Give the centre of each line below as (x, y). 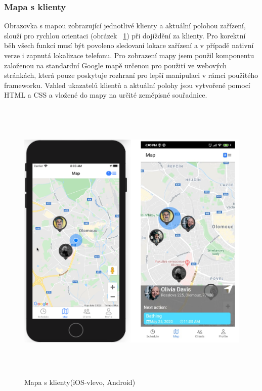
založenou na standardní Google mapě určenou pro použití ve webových (116, 65)
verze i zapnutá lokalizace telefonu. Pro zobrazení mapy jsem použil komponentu (129, 55)
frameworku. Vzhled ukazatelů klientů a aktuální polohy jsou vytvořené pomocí (127, 85)
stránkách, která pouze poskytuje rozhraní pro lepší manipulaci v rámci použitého (131, 75)
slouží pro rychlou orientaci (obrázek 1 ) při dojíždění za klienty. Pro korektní (125, 35)
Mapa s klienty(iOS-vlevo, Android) (80, 382)
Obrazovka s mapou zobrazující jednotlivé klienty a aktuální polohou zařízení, (125, 26)
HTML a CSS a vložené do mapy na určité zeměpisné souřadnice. (106, 95)
